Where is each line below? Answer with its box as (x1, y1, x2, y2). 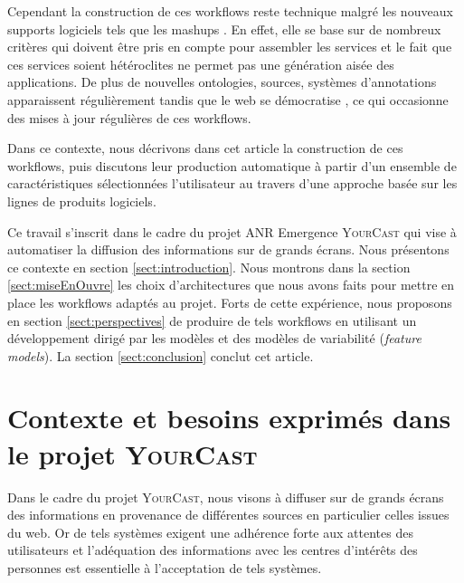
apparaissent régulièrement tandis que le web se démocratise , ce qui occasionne (7, 90, 449, 109)
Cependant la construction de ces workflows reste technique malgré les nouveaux (7, 2, 453, 20)
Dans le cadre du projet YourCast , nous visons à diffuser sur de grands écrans (7, 487, 444, 506)
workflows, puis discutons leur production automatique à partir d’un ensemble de (7, 156, 457, 175)
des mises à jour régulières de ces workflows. (7, 108, 251, 127)
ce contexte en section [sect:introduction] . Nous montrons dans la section (7, 257, 411, 276)
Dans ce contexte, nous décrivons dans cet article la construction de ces (7, 139, 403, 158)
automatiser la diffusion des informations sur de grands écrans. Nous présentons (7, 240, 450, 259)
